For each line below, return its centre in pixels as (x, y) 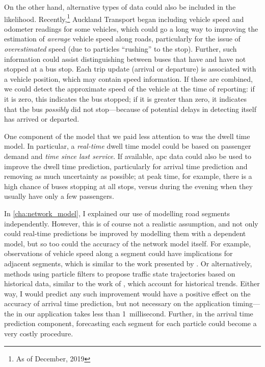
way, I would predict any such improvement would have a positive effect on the (127, 293)
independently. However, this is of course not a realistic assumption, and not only (131, 223)
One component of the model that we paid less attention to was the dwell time (127, 136)
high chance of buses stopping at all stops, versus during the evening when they (128, 186)
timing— (246, 303)
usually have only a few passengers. (59, 196)
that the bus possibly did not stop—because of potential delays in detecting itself (130, 109)
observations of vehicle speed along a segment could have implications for (118, 253)
